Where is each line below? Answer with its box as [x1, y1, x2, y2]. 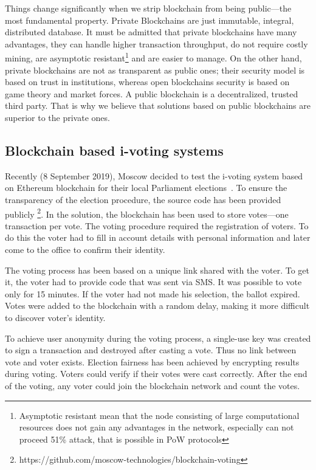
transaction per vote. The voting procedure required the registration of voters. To [5, 219, 309, 232]
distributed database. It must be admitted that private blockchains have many [5, 26, 297, 38]
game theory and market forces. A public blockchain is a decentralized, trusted [5, 87, 298, 100]
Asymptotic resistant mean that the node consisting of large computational [19, 409, 300, 421]
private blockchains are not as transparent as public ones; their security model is [5, 63, 305, 76]
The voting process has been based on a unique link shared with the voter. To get [5, 263, 309, 276]
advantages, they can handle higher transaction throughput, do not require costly [5, 37, 308, 50]
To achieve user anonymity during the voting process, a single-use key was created [5, 331, 311, 344]
